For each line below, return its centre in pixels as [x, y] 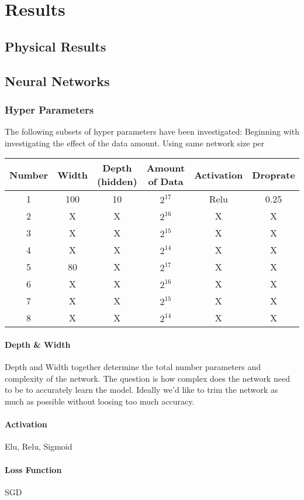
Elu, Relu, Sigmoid [39, 446]
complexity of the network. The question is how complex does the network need [147, 378]
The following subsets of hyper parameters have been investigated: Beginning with [152, 131]
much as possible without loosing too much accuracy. [100, 401]
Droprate [274, 174]
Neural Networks [57, 81]
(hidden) [117, 181]
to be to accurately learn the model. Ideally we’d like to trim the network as [141, 390]
